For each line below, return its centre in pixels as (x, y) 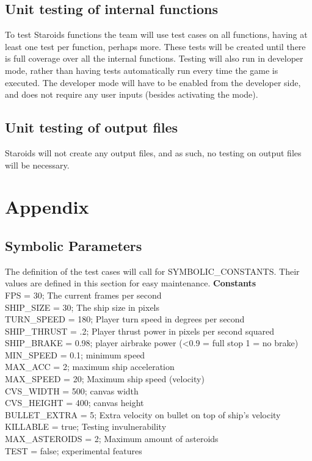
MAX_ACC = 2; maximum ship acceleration (90, 367)
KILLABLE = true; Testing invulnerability (86, 427)
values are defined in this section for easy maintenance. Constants (131, 283)
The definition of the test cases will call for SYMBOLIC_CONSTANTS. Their (152, 271)
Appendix (47, 207)
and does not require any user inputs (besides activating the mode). (132, 94)
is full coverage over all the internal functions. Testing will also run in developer (154, 58)
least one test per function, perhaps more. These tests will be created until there (155, 46)
